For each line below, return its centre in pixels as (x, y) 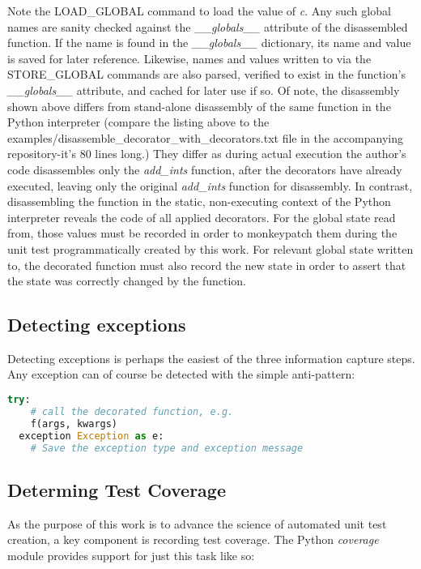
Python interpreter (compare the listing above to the (138, 122)
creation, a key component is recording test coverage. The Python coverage (193, 539)
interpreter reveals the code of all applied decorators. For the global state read (202, 217)
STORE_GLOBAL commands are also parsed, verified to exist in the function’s (206, 74)
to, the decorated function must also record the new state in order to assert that (207, 265)
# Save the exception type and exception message (167, 448)
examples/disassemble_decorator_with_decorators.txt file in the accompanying (205, 137)
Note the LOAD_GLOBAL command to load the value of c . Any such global (199, 11)
